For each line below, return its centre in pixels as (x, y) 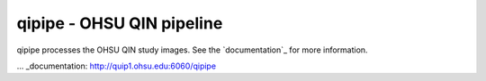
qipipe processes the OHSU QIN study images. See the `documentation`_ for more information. (192, 50)
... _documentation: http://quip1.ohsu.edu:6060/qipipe (116, 66)
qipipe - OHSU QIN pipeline (120, 23)
